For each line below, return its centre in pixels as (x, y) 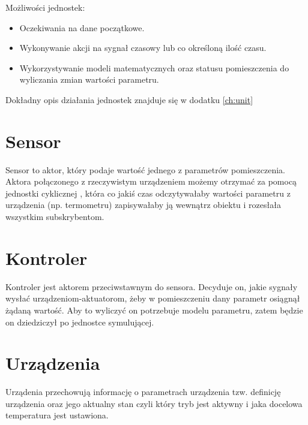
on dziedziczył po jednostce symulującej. (80, 322)
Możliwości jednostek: (45, 7)
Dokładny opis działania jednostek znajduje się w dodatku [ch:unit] (129, 99)
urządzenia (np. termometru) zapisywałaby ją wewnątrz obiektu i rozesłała (143, 205)
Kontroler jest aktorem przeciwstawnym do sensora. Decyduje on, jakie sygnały (152, 286)
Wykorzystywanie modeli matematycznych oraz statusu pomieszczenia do (154, 67)
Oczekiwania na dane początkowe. (82, 27)
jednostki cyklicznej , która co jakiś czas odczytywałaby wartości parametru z (148, 193)
